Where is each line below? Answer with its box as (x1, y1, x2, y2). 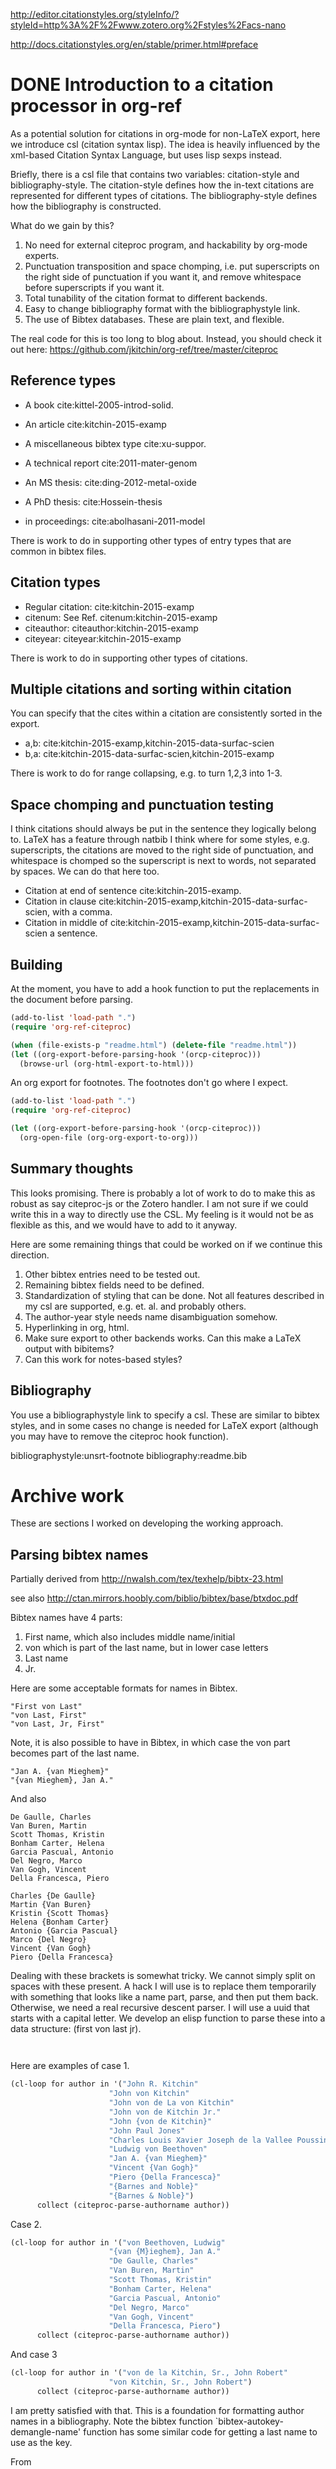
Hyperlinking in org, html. (24, 1321, 130, 1333)
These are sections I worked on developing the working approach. (10, 1517, 284, 1529)
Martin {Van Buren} (10, 1900, 92, 1910)
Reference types (10, 372, 117, 389)
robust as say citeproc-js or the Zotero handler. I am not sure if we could (10, 1197, 309, 1209)
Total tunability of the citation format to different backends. (24, 292, 268, 304)
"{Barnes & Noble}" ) (108, 2190, 195, 2201)
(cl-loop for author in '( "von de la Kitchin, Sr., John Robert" (10, 2368, 288, 2378)
